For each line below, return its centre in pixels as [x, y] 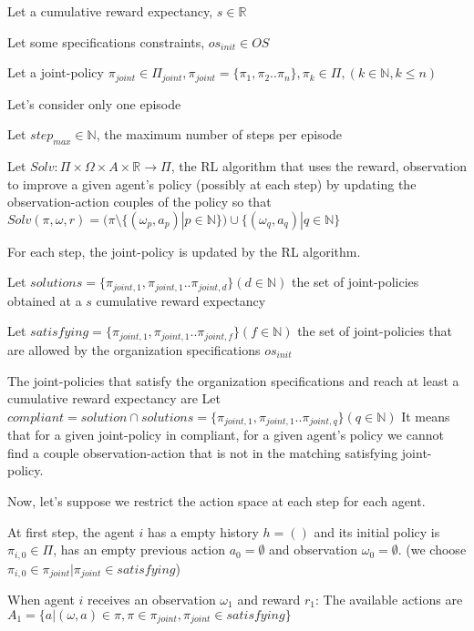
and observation [314, 550]
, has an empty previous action [139, 550]
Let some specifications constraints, [106, 41]
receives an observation [152, 600]
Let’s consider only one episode [94, 103]
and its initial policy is [377, 531]
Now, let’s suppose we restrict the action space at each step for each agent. [216, 500]
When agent [41, 600]
